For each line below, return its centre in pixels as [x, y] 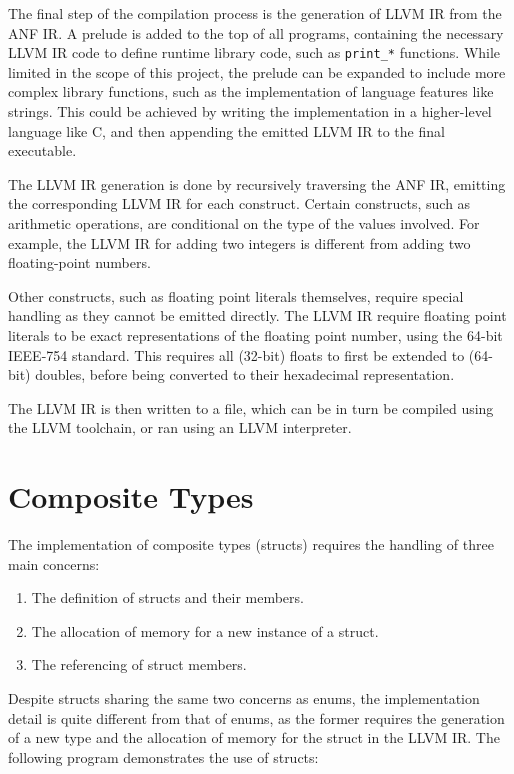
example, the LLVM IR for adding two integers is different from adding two [239, 242]
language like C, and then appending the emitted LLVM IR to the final [226, 130]
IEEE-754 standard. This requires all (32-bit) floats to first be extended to [236, 354]
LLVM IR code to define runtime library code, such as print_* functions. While [254, 52]
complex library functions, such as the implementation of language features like [251, 91]
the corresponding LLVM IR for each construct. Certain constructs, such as [239, 203]
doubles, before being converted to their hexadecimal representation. [245, 374]
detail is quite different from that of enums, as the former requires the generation [256, 717]
